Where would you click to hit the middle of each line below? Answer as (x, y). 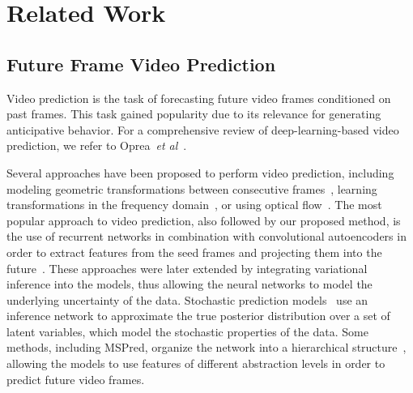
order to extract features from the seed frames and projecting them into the (194, 252)
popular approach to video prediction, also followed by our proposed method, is (204, 220)
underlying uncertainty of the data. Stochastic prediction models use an (187, 299)
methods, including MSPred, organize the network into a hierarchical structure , (206, 347)
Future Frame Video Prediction (141, 64)
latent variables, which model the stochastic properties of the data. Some (187, 331)
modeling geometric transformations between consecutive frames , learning (192, 188)
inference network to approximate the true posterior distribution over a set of (198, 316)
